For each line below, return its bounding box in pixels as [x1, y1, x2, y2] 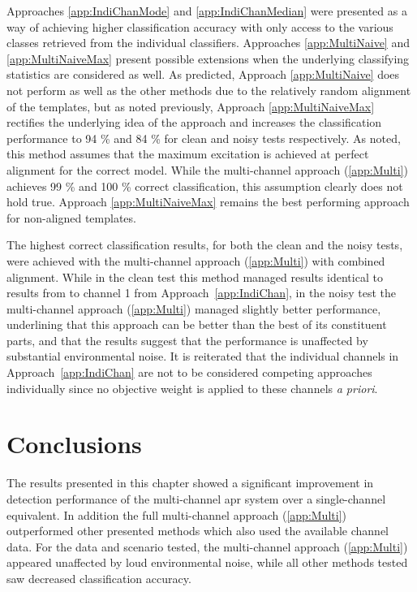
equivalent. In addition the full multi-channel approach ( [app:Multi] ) [6, 506, 346, 523]
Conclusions [6, 427, 142, 460]
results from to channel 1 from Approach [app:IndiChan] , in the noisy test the [6, 284, 397, 301]
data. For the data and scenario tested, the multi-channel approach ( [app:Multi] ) [6, 538, 408, 555]
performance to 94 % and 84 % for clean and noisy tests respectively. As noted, [6, 129, 401, 146]
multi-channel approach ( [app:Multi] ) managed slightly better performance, [6, 300, 381, 317]
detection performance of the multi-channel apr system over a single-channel [6, 490, 386, 507]
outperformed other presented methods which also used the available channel [6, 522, 389, 539]
